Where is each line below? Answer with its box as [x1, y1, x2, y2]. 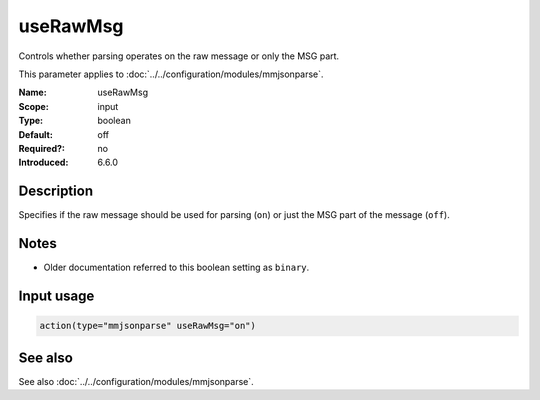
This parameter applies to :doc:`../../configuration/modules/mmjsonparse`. [18, 68, 324, 80]
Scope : [18, 100, 49, 112]
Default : [18, 128, 54, 140]
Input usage [18, 287, 95, 304]
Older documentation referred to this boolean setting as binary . [43, 261, 310, 274]
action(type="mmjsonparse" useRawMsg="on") [39, 320, 257, 332]
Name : [18, 86, 47, 99]
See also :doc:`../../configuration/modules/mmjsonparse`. [18, 375, 254, 387]
